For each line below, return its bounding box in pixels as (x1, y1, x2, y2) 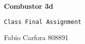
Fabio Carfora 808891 (4, 32, 69, 43)
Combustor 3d (4, 1, 54, 11)
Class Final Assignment (4, 18, 82, 25)
